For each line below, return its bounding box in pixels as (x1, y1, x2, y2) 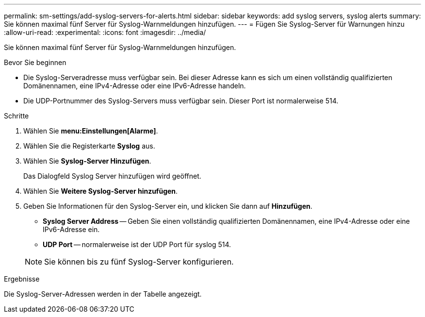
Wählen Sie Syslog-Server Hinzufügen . (23, 157, 151, 165)
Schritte (4, 112, 29, 120)
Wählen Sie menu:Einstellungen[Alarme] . (23, 127, 158, 135)
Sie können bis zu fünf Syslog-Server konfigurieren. (44, 257, 234, 267)
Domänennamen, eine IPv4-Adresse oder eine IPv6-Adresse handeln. (23, 82, 246, 90)
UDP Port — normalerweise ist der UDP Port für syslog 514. (43, 240, 231, 249)
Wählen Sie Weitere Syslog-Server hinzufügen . (23, 187, 178, 195)
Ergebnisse (4, 275, 40, 283)
